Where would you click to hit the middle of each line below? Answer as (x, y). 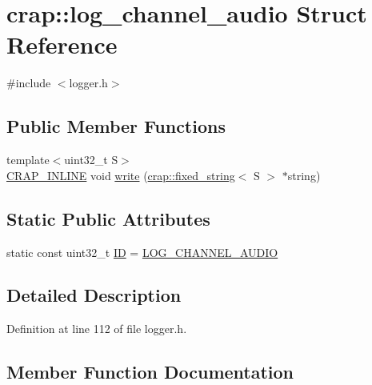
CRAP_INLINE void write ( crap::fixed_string (121, 175)
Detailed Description (94, 295)
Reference (62, 44)
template (28, 160)
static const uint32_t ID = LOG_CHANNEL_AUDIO (142, 252)
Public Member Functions (116, 126)
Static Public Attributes (108, 218)
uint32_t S (91, 160)
